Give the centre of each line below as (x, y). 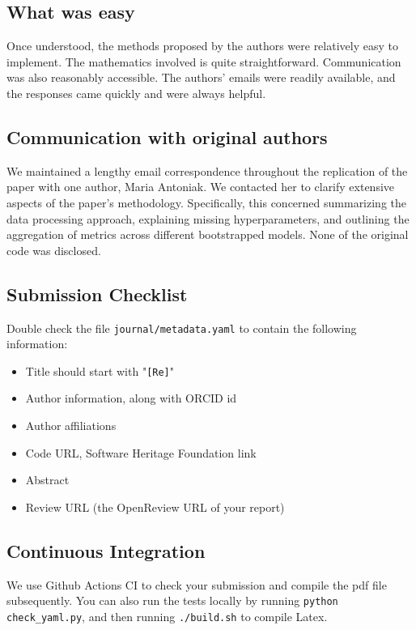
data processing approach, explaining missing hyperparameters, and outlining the (208, 218)
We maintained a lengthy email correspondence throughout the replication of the (207, 170)
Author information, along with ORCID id (131, 398)
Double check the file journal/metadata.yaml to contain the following (182, 328)
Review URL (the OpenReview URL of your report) (155, 507)
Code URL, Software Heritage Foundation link (141, 452)
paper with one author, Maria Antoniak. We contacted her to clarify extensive (201, 187)
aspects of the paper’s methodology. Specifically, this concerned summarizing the (207, 202)
